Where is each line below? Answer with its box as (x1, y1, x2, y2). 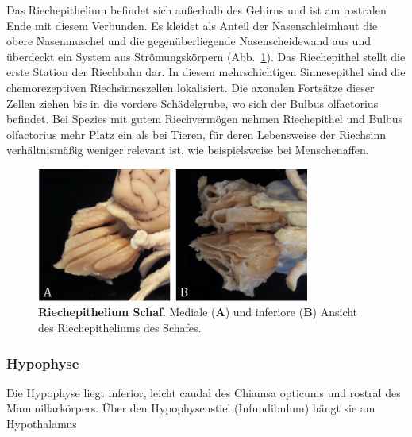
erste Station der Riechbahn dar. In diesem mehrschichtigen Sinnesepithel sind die (6, 64, 406, 80)
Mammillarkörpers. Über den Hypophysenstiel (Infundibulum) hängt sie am (6, 400, 375, 416)
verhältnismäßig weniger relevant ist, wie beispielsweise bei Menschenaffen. (6, 141, 369, 158)
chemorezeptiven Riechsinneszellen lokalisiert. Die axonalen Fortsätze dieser (6, 79, 375, 95)
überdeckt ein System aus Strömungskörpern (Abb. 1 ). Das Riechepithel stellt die (6, 48, 406, 64)
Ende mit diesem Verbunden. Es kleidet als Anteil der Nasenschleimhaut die (6, 17, 378, 33)
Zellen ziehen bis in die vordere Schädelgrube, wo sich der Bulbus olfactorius (6, 95, 379, 111)
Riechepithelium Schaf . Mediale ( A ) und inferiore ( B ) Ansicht (38, 304, 358, 320)
